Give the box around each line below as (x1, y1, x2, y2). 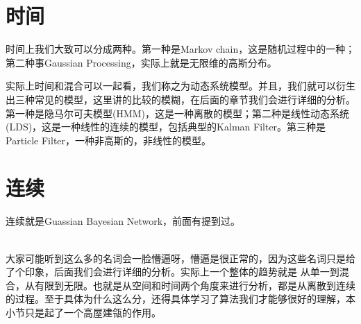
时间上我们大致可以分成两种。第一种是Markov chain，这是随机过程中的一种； (6, 42, 355, 56)
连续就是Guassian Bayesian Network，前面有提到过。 (6, 214, 241, 228)
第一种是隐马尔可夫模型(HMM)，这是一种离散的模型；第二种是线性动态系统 (6, 105, 350, 120)
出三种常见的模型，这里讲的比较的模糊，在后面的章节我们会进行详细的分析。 (6, 92, 355, 106)
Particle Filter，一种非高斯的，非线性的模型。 (6, 133, 212, 147)
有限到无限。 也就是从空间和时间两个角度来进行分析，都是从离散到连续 (34, 278, 355, 292)
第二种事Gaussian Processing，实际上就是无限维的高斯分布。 (6, 55, 277, 69)
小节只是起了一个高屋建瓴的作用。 (6, 305, 161, 319)
